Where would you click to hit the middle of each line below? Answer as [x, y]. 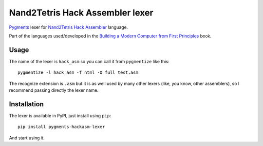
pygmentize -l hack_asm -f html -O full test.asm [78, 73]
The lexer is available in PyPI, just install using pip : [60, 115]
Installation [26, 104]
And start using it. [27, 138]
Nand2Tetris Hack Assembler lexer [81, 13]
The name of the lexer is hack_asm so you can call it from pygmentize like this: [89, 61]
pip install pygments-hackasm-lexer [61, 127]
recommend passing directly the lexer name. [54, 90]
